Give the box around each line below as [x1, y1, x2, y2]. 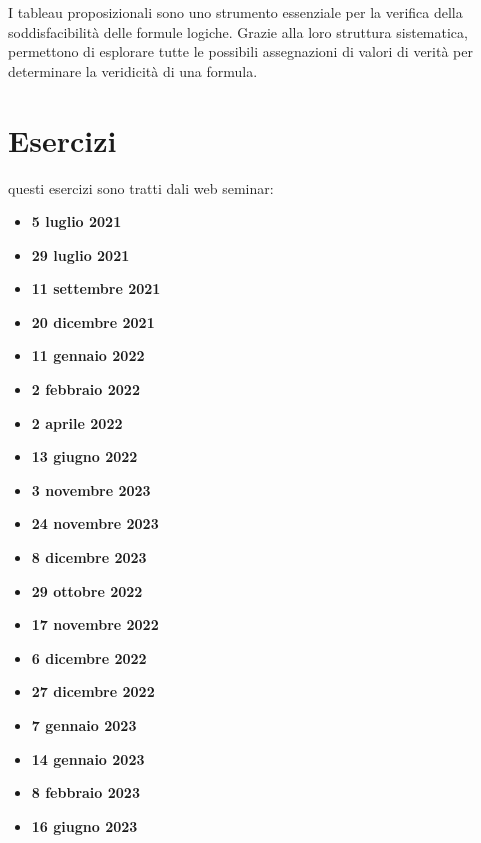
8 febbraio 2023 [31, 782, 140, 803]
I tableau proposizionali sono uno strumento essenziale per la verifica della [8, 2, 463, 22]
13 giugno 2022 [31, 446, 138, 467]
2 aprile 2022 [31, 412, 123, 433]
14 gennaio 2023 [31, 748, 145, 769]
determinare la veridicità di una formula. [8, 60, 258, 81]
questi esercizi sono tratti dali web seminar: [8, 177, 274, 198]
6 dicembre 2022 [31, 647, 147, 668]
